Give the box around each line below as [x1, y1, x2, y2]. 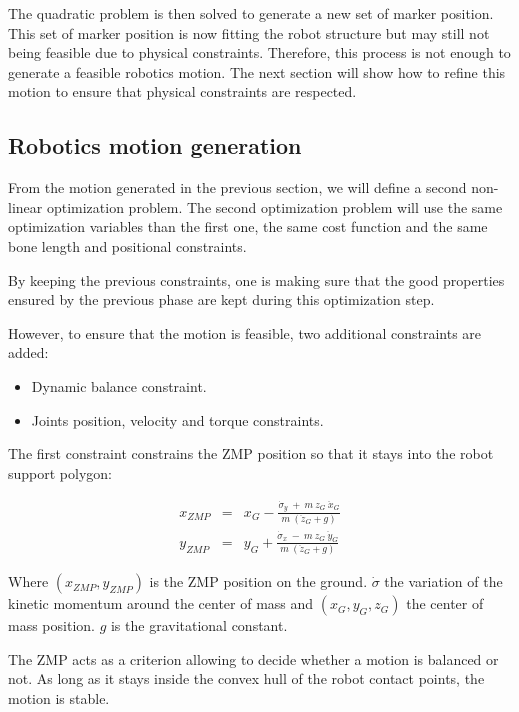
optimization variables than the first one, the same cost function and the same [8, 216, 488, 237]
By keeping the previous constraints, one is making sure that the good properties [8, 269, 505, 290]
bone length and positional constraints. [8, 235, 247, 256]
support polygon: [8, 462, 112, 483]
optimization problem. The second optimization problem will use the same [46, 196, 503, 217]
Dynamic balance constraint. [31, 375, 207, 396]
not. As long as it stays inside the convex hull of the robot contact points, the [8, 668, 485, 689]
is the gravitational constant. [110, 615, 288, 636]
